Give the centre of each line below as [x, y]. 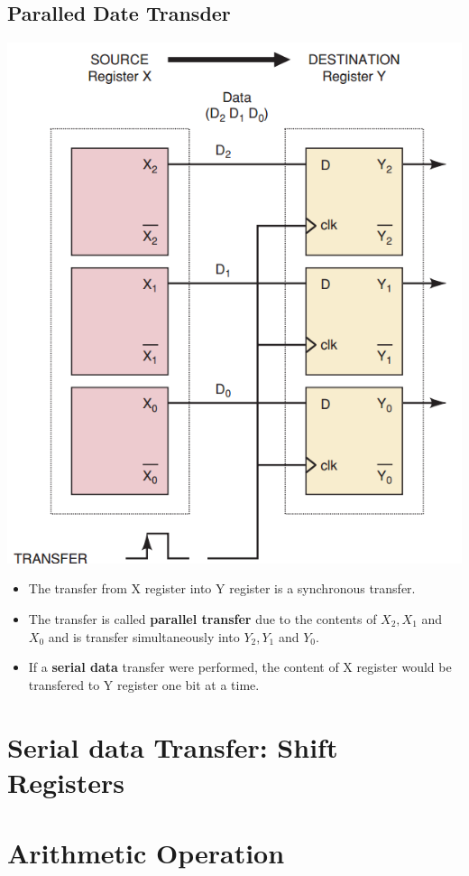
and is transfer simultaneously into [144, 636]
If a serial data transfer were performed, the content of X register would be [240, 667]
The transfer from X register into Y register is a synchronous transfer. [222, 588]
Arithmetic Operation [146, 853]
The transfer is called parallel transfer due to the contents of [202, 618]
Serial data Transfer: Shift [173, 746]
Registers [66, 782]
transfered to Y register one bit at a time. [144, 684]
